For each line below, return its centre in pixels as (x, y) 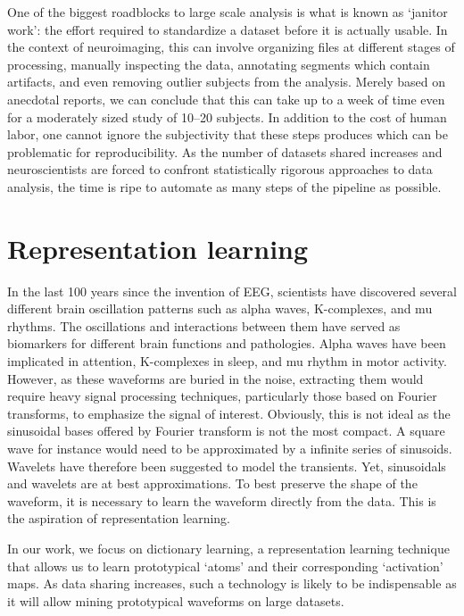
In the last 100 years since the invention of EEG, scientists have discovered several (232, 291)
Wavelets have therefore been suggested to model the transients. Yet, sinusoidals (227, 466)
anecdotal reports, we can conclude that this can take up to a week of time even (226, 99)
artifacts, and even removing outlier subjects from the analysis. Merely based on (227, 82)
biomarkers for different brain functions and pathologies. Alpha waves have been (227, 343)
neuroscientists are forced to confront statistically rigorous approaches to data (220, 169)
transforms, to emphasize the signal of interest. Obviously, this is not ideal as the (229, 413)
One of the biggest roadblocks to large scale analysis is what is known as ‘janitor (228, 12)
